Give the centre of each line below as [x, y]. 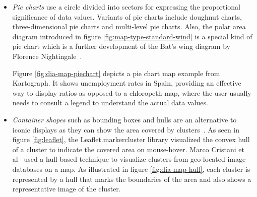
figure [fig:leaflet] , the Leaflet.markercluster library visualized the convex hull [131, 139]
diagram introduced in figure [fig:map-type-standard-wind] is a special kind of [132, 36]
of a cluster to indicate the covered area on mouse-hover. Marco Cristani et [128, 149]
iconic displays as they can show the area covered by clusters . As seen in [126, 129]
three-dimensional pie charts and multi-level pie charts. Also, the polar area [129, 26]
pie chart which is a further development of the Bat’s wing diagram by [121, 46]
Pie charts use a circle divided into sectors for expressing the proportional [126, 7]
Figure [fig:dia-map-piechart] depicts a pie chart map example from [116, 73]
